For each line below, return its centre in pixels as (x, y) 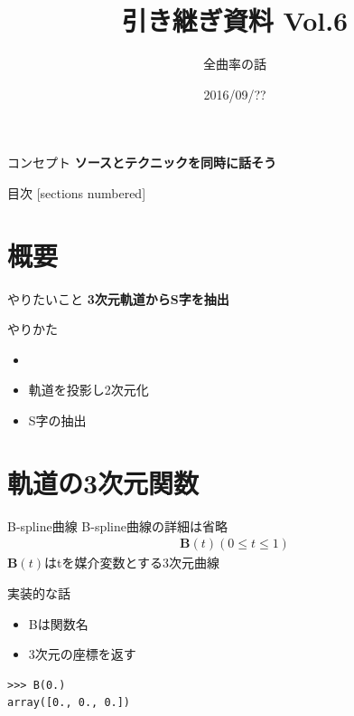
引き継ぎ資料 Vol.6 (235, 20)
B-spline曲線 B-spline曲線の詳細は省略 (117, 525)
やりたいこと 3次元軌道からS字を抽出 (118, 298)
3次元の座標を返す (82, 654)
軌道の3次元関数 (103, 482)
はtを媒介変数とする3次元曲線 (132, 563)
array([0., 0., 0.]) (69, 703)
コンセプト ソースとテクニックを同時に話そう (142, 162)
